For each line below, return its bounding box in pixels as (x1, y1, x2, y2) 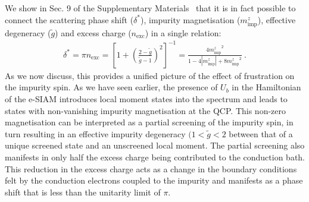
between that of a (229, 127, 293, 140)
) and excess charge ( (55, 26, 132, 39)
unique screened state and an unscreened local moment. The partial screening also (5, 139, 305, 151)
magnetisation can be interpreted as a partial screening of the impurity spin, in (5, 116, 294, 128)
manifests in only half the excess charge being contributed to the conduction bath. (5, 151, 305, 163)
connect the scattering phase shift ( (5, 13, 134, 26)
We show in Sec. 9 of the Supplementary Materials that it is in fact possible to (5, 2, 296, 14)
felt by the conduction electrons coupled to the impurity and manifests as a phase (5, 174, 303, 187)
